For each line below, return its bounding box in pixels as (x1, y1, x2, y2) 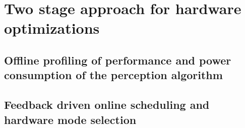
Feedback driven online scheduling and (4, 97, 210, 112)
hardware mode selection (4, 111, 137, 127)
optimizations (4, 18, 100, 38)
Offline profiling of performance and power (4, 52, 231, 68)
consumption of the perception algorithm (4, 67, 223, 83)
